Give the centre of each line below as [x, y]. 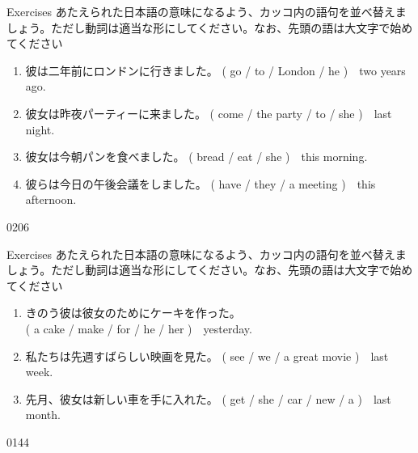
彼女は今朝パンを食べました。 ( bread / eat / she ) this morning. [196, 157]
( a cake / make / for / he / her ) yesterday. [139, 328]
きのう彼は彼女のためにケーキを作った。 [133, 313]
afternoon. [51, 199]
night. [40, 129]
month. [43, 415]
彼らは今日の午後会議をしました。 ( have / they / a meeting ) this [201, 183]
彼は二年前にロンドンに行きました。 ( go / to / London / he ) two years [215, 70]
